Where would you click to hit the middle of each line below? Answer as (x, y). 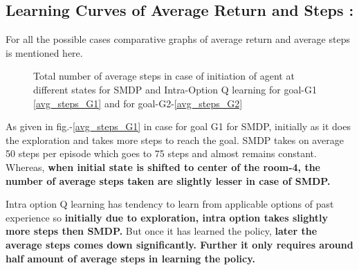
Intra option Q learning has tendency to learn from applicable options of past (170, 204)
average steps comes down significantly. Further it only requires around (179, 244)
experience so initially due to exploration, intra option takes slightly (167, 217)
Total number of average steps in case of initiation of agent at (164, 76)
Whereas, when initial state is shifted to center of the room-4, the (163, 166)
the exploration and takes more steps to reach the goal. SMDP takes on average (175, 139)
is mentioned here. (44, 52)
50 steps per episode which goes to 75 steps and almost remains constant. (161, 153)
